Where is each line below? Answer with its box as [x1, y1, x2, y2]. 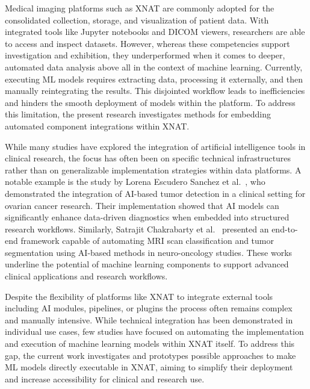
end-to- [271, 222, 298, 235]
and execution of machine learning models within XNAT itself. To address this [5, 337, 295, 350]
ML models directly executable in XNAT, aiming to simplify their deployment [5, 361, 293, 373]
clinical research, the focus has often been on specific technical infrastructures [5, 152, 291, 164]
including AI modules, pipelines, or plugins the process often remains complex [5, 302, 293, 314]
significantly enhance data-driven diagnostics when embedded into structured [5, 211, 290, 223]
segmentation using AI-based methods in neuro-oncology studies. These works [5, 246, 293, 258]
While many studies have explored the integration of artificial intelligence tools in [5, 140, 306, 152]
